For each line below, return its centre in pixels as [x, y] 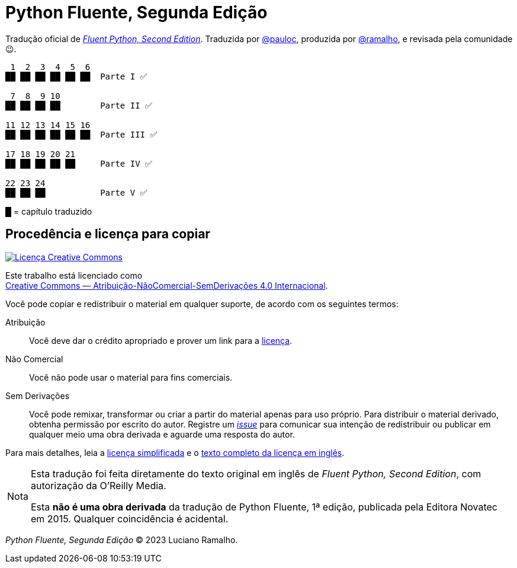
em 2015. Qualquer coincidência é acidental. [129, 518]
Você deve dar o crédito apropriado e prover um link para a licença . [161, 340]
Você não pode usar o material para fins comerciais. [131, 377]
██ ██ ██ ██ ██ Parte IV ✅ [79, 163]
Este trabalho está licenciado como [74, 275]
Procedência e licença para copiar [108, 234]
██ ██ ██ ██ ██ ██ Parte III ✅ [81, 134]
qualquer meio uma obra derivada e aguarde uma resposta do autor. [162, 434]
